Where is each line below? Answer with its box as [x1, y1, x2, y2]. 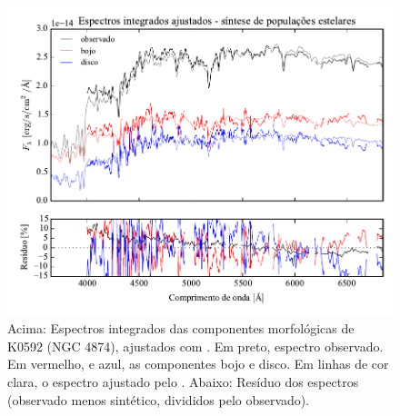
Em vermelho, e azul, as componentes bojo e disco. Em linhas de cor [7, 354, 389, 373]
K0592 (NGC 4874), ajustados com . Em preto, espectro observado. [7, 336, 384, 355]
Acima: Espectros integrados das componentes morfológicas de [7, 319, 355, 338]
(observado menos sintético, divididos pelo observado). [7, 390, 310, 409]
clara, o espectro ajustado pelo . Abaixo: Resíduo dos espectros [7, 372, 359, 391]
